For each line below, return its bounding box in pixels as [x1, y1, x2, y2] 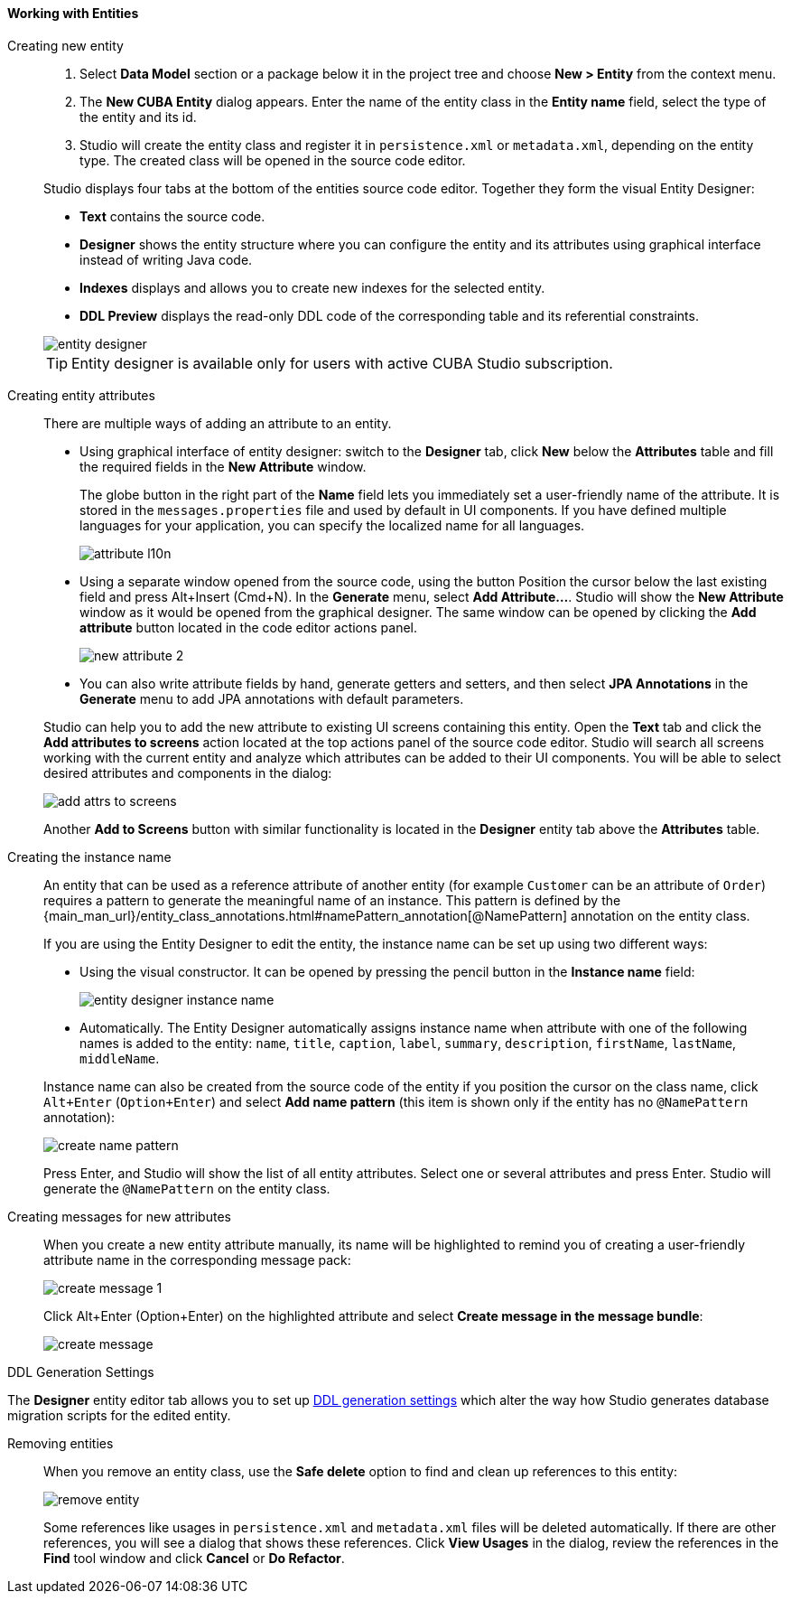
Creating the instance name [7, 848, 172, 865]
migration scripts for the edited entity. [7, 1407, 231, 1423]
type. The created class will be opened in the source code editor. [79, 152, 466, 168]
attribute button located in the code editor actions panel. [79, 619, 418, 635]
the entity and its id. [79, 108, 197, 125]
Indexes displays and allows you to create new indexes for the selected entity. [79, 279, 545, 295]
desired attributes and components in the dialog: [43, 764, 332, 781]
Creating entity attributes [7, 387, 155, 403]
